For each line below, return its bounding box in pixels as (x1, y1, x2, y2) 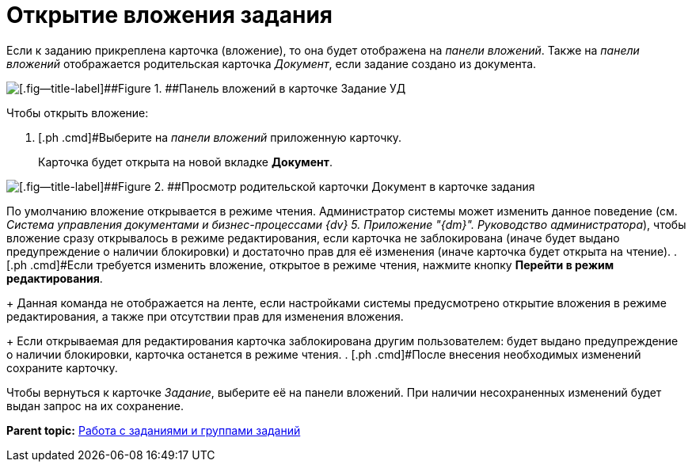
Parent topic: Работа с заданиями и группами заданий (6, 423, 301, 437)
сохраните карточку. (6, 360, 118, 375)
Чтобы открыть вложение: (6, 105, 149, 120)
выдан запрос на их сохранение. (6, 398, 184, 413)
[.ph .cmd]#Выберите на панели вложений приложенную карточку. (38, 130, 402, 144)
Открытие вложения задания (6, 2, 333, 29)
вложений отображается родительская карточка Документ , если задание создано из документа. (6, 56, 537, 70)
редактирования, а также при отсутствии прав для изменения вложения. (6, 309, 404, 323)
